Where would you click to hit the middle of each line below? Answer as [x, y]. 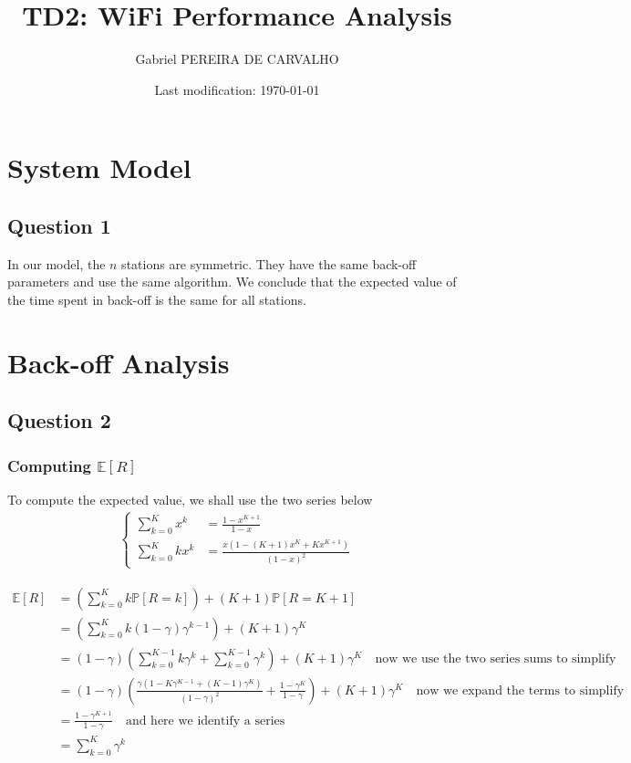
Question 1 [59, 225]
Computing [49, 465]
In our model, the [57, 263]
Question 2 [59, 420]
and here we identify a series [205, 721]
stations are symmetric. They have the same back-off [269, 263]
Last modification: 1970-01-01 [237, 89]
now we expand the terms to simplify [520, 690]
